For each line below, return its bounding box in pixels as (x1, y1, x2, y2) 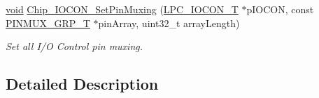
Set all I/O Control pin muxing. (6, 39, 143, 54)
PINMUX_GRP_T (6, 15, 90, 30)
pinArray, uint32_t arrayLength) (98, 15, 240, 30)
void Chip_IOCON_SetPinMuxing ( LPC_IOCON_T (6, 2, 239, 16)
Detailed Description (6, 73, 159, 95)
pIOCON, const (246, 2, 314, 16)
